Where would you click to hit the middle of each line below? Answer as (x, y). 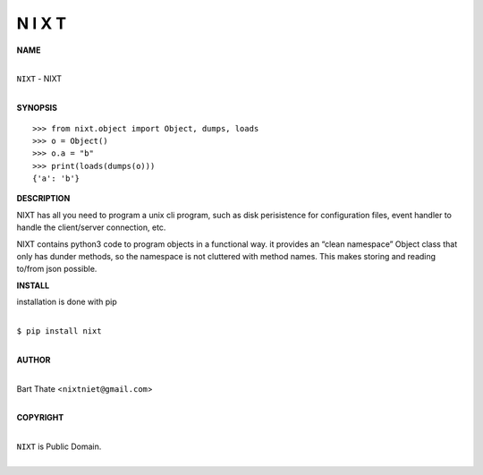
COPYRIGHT (40, 418)
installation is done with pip (67, 302)
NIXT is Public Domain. (59, 446)
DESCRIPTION (43, 199)
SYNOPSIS (37, 108)
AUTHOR (34, 360)
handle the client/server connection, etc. (91, 227)
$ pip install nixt (59, 331)
